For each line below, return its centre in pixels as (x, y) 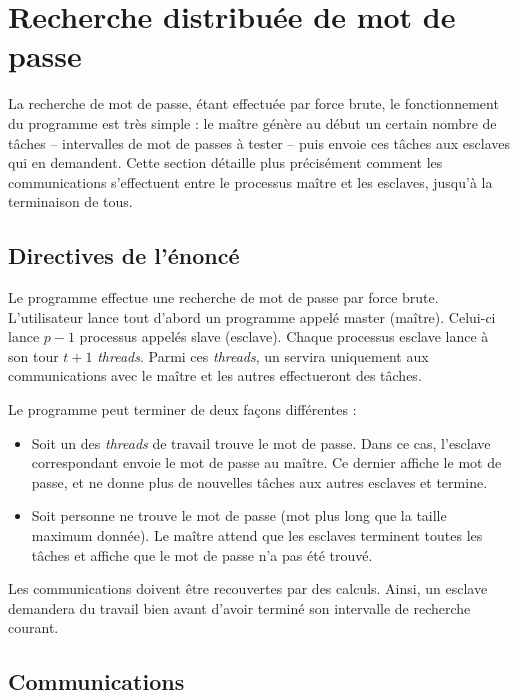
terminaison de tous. (70, 201)
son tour (33, 355)
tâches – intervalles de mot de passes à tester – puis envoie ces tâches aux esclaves (259, 142)
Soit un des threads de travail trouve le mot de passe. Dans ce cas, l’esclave (261, 442)
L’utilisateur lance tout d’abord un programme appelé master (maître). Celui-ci (252, 316)
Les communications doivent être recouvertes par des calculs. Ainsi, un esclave (248, 588)
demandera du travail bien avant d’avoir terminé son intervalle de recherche (239, 607)
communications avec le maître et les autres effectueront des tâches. (215, 375)
